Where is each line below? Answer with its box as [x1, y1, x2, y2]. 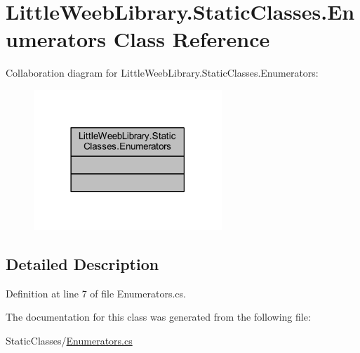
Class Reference [113, 25, 270, 53]
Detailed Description [6, 252, 159, 274]
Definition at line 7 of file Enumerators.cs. [6, 285, 186, 300]
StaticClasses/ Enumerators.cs [6, 333, 133, 347]
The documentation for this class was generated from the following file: [6, 309, 311, 324]
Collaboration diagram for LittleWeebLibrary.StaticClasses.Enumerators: [6, 65, 319, 80]
